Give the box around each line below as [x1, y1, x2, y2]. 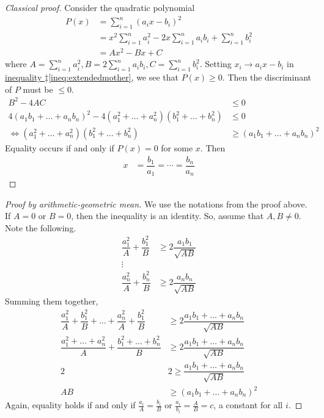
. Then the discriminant [222, 71, 312, 84]
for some [161, 141, 193, 154]
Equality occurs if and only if [5, 141, 114, 154]
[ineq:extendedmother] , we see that [48, 71, 179, 84]
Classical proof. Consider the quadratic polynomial [5, 1, 195, 13]
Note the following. [5, 221, 76, 234]
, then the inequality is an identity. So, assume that [71, 209, 264, 222]
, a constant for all [213, 398, 283, 411]
